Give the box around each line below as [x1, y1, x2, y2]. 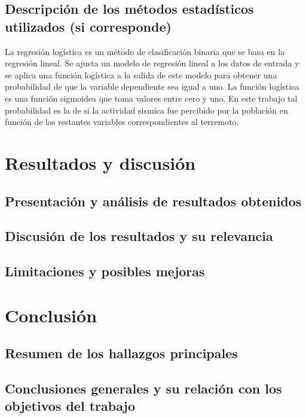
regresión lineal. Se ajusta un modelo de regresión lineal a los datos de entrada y [5, 57, 299, 69]
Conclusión [5, 303, 97, 327]
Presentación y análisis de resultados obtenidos [5, 191, 302, 210]
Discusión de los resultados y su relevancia [5, 227, 273, 245]
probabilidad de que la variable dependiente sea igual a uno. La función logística [5, 80, 299, 93]
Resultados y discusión [5, 150, 196, 175]
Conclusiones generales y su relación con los [5, 379, 282, 398]
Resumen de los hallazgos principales [5, 344, 238, 362]
